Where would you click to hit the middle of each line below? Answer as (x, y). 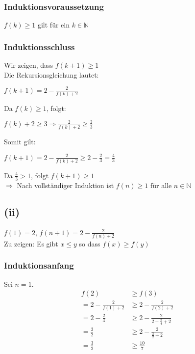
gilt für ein (53, 25)
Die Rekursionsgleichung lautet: (51, 74)
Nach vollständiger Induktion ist (65, 185)
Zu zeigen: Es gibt (31, 243)
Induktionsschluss (39, 46)
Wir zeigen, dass (29, 65)
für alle (161, 185)
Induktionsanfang (39, 265)
